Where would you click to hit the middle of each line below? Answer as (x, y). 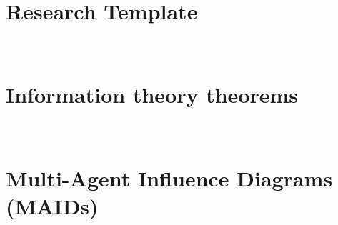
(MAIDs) (52, 205)
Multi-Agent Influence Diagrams (169, 177)
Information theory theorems (152, 94)
